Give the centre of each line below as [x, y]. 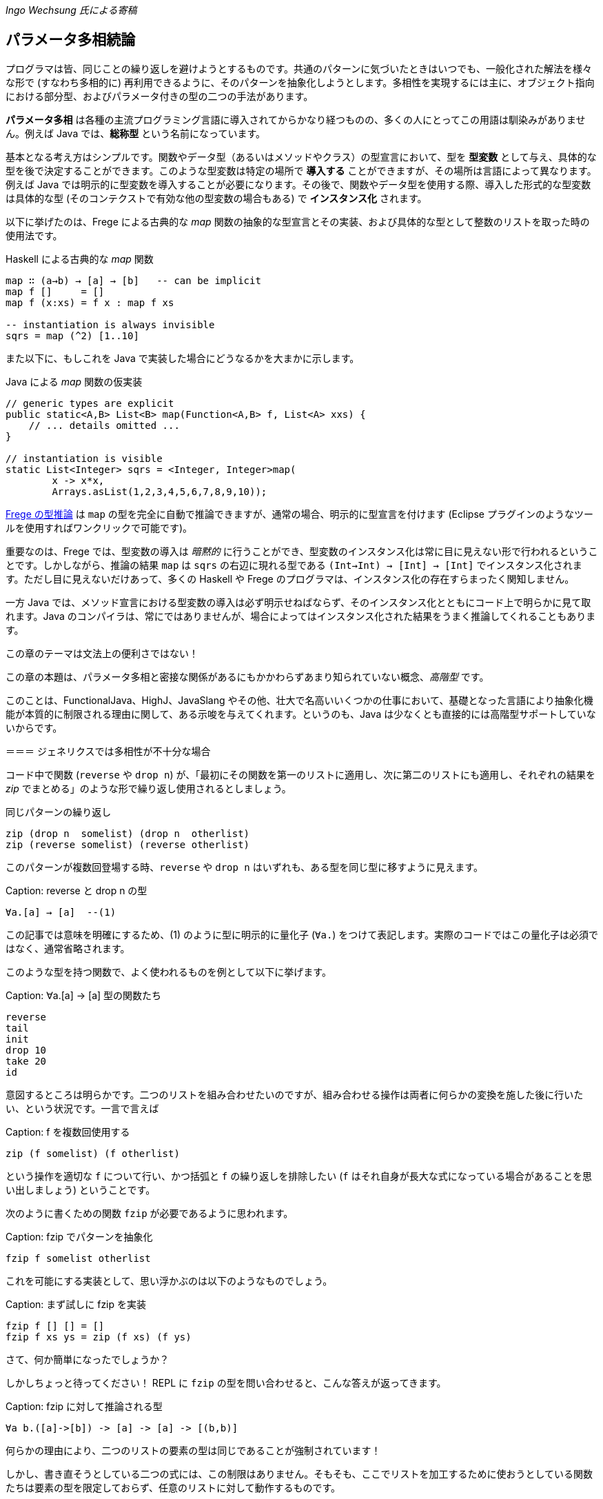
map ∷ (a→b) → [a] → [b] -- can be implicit [133, 280]
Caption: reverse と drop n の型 [76, 890]
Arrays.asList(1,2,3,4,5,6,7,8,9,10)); [160, 491]
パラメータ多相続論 [71, 40]
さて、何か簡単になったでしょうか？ [88, 1359]
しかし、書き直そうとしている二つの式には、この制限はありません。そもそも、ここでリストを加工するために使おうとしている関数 [299, 1473]
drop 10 [26, 1050]
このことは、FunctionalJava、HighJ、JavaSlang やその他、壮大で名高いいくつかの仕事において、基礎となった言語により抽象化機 [299, 700]
